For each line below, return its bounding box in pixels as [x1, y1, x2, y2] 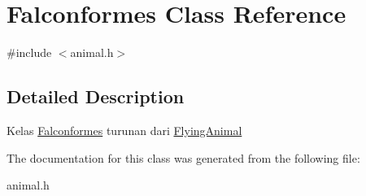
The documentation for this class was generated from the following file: [7, 149, 360, 166]
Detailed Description [7, 84, 185, 109]
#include [7, 44, 52, 61]
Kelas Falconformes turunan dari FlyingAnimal [7, 121, 242, 138]
